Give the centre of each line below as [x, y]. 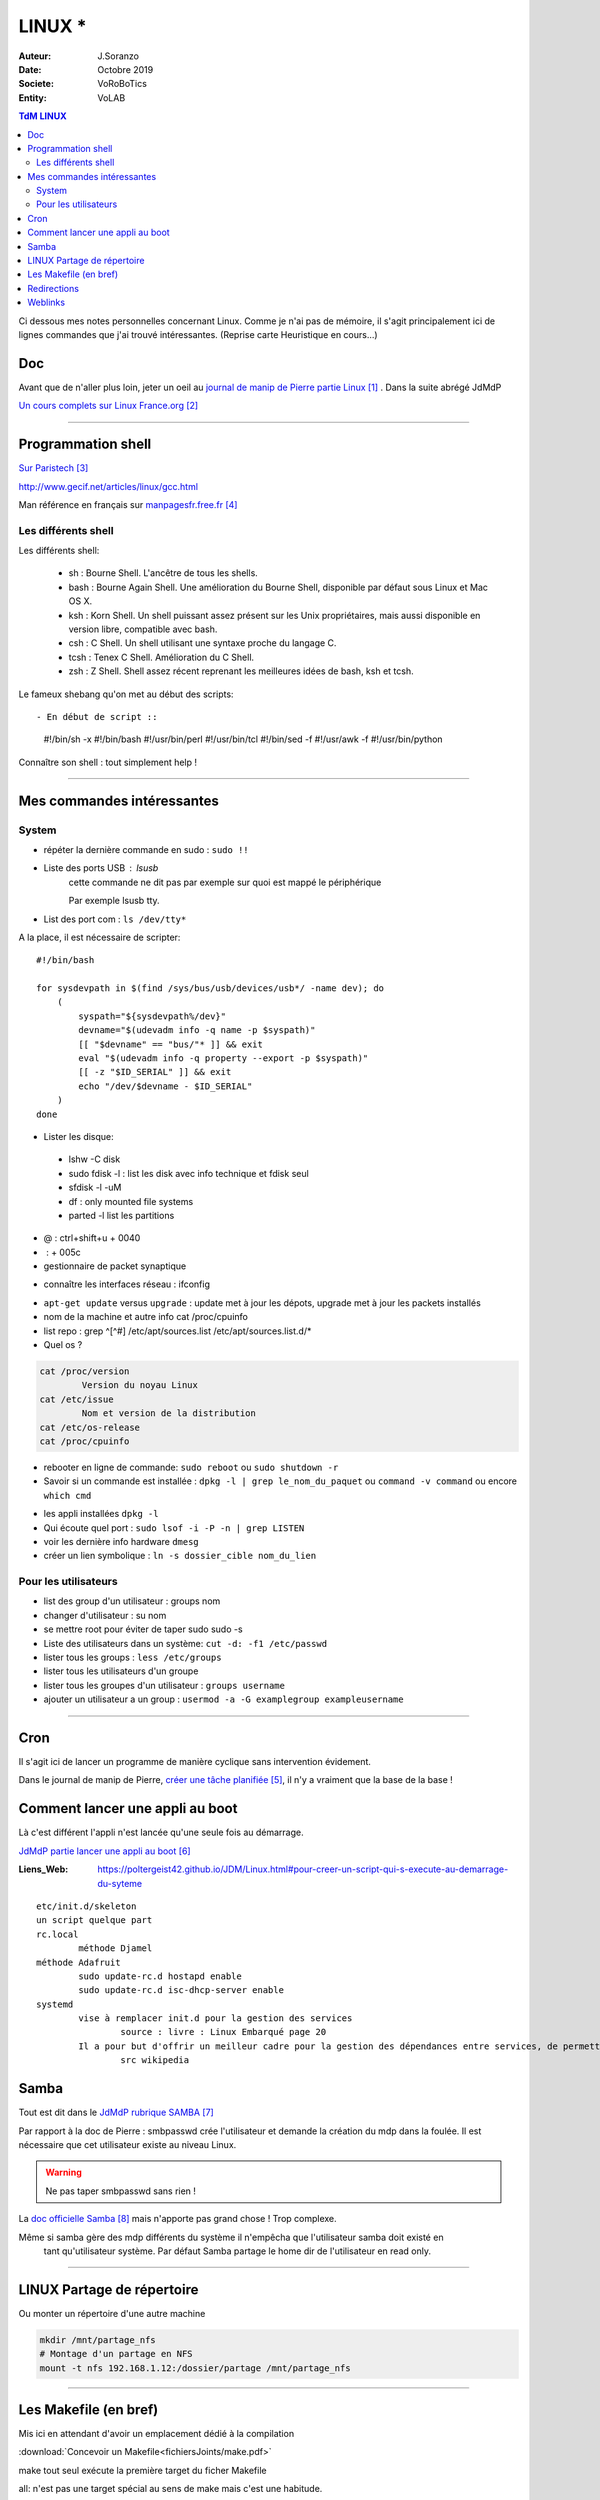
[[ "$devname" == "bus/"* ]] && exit [171, 1044]
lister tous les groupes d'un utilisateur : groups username [164, 1685]
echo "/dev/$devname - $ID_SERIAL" [165, 1086]
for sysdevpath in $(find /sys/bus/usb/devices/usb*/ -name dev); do [210, 988]
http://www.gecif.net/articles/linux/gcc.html [108, 486]
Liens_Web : [43, 1869]
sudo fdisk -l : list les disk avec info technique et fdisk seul [188, 1173]
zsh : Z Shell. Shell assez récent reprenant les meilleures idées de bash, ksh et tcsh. [241, 671]
